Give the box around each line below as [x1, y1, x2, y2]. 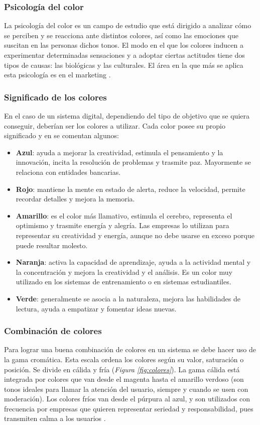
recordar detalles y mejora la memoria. [16, 193, 135, 204]
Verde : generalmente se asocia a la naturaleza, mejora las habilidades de [16, 293, 240, 303]
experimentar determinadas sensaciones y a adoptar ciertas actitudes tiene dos [4, 50, 245, 60]
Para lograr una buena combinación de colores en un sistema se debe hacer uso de [4, 344, 256, 355]
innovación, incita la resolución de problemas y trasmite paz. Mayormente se [16, 157, 251, 167]
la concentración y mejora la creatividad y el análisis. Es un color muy [16, 266, 232, 277]
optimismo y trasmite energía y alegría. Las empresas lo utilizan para [16, 220, 229, 231]
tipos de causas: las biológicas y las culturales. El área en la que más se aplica [4, 59, 243, 70]
